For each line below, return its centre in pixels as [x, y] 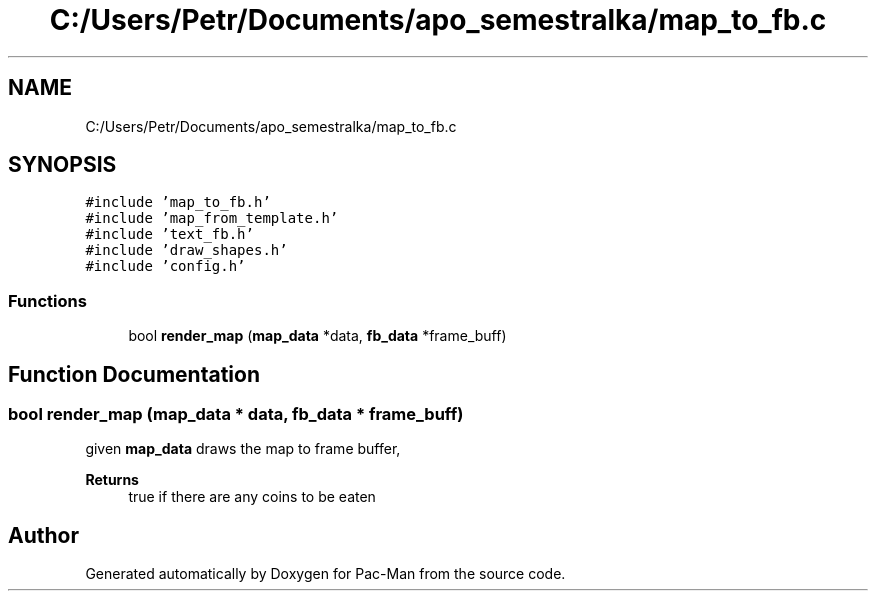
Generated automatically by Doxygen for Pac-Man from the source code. [325, 574]
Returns [112, 480]
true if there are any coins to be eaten [252, 497]
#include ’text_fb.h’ [169, 234]
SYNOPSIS [62, 165]
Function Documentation [134, 374]
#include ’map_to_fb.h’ [178, 202]
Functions [47, 300]
